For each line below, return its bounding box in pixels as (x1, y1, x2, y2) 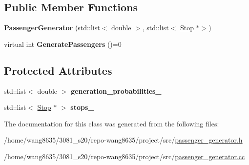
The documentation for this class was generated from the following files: (4, 118, 219, 128)
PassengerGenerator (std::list (4, 22, 100, 33)
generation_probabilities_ (71, 85, 162, 96)
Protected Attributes (4, 62, 112, 78)
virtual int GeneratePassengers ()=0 (4, 39, 122, 49)
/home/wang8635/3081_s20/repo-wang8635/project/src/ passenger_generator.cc (4, 151, 245, 161)
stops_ (70, 102, 94, 112)
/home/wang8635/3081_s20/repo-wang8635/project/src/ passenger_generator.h (4, 135, 243, 145)
